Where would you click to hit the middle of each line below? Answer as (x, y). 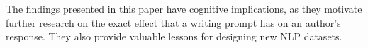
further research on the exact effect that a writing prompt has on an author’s (173, 22)
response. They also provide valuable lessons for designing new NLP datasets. (174, 36)
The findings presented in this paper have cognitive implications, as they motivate (184, 8)
